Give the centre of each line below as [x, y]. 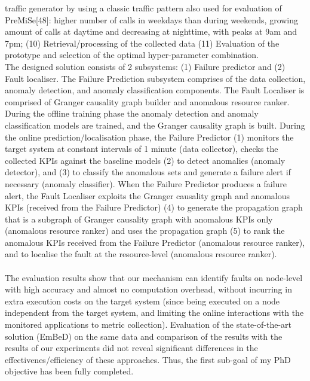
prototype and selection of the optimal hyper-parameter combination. [132, 55]
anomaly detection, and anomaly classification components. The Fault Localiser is [155, 90]
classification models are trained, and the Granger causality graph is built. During [155, 125]
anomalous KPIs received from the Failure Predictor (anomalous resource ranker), [155, 242]
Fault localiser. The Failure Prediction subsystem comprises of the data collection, [155, 78]
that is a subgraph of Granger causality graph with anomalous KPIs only [139, 219]
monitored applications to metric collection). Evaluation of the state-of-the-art [148, 324]
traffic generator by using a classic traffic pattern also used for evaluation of [143, 8]
